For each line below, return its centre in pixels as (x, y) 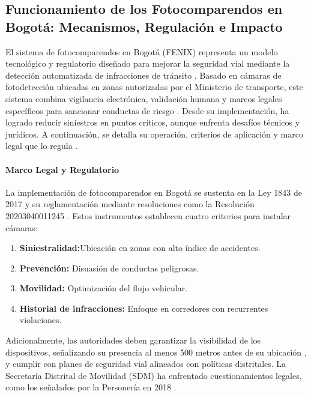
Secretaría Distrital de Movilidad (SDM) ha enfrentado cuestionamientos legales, (154, 375)
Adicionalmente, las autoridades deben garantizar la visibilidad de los (133, 340)
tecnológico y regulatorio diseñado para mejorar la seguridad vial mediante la (148, 63)
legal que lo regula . (42, 146)
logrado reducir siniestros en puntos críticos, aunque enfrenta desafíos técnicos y (153, 122)
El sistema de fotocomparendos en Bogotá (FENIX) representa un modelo (142, 51)
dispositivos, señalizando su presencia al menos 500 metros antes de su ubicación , (156, 352)
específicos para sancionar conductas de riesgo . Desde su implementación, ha (147, 110)
